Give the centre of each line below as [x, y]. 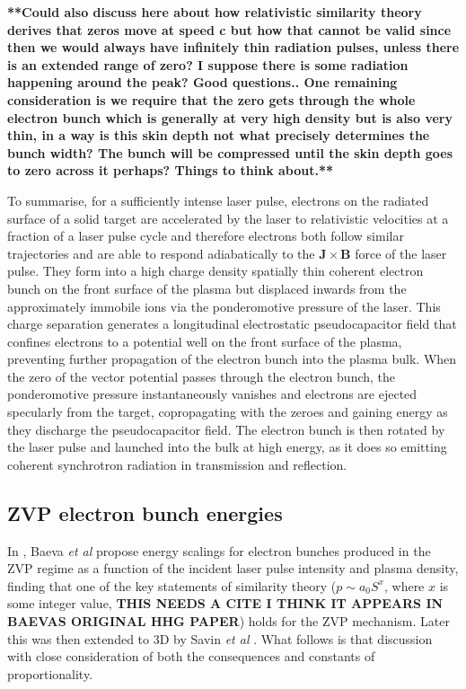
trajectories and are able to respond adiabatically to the [161, 253]
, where [404, 585]
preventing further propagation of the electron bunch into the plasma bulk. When [232, 359]
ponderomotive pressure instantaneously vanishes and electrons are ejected [212, 394]
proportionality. [50, 673]
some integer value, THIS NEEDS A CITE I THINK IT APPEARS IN [225, 603]
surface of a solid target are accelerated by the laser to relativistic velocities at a [228, 218]
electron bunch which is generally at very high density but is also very [230, 117]
